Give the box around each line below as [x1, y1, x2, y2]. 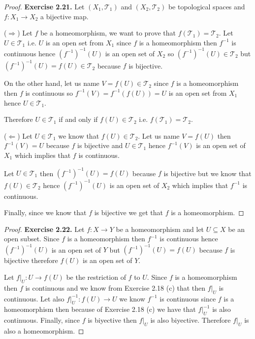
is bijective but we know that [163, 168, 252, 178]
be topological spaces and [168, 1, 245, 11]
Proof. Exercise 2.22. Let [4, 224, 85, 234]
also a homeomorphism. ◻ [4, 325, 84, 336]
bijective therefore [4, 255, 58, 265]
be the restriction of [66, 272, 126, 282]
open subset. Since [4, 233, 60, 244]
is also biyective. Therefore [150, 315, 231, 325]
